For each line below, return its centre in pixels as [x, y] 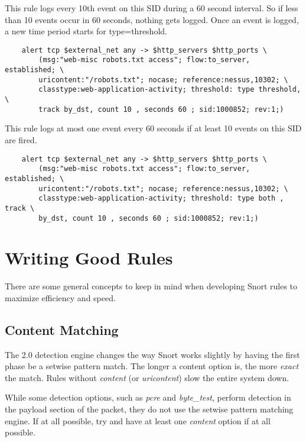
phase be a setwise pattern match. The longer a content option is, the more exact [152, 366]
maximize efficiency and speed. [60, 297]
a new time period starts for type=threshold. [86, 31]
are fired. [21, 139]
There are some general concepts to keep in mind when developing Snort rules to [151, 286]
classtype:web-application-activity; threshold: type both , [161, 199]
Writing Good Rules [89, 258]
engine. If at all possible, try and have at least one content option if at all [138, 420]
